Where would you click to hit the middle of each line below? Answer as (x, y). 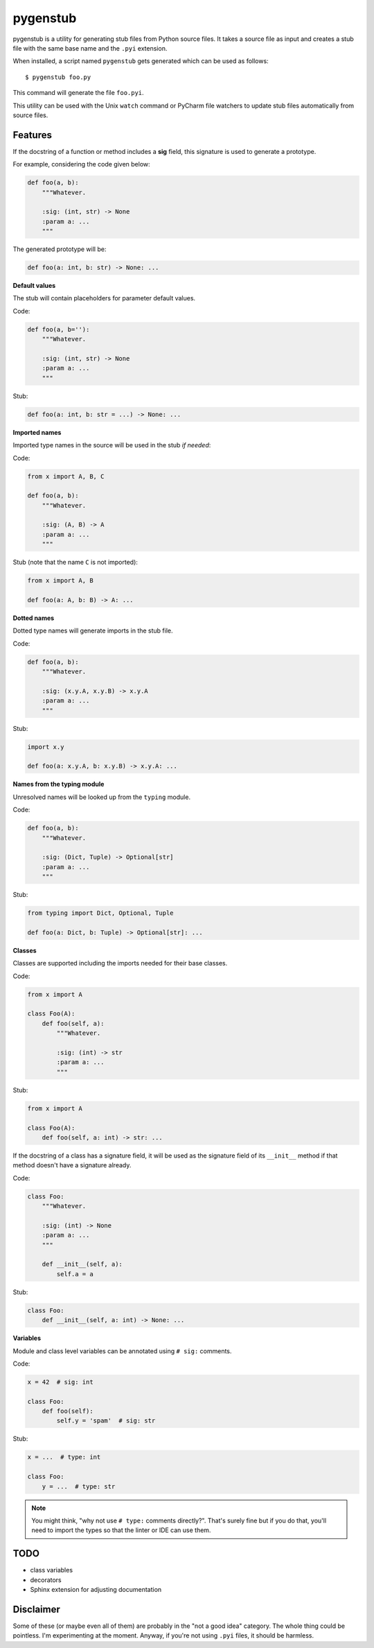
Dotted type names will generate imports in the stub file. (93, 630)
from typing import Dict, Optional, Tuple (100, 913)
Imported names (37, 432)
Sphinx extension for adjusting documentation (96, 1590)
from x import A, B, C (66, 476)
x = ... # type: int (64, 1457)
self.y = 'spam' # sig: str (106, 1421)
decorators (46, 1580)
